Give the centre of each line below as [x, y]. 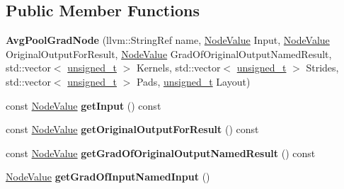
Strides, [322, 68]
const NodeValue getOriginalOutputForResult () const [132, 129]
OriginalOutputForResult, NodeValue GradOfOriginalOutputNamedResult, [169, 53]
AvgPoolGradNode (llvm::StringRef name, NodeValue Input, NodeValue [168, 40]
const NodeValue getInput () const [84, 105]
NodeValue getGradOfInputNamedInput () [108, 177]
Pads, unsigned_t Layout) [193, 81]
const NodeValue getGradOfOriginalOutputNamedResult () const [161, 153]
